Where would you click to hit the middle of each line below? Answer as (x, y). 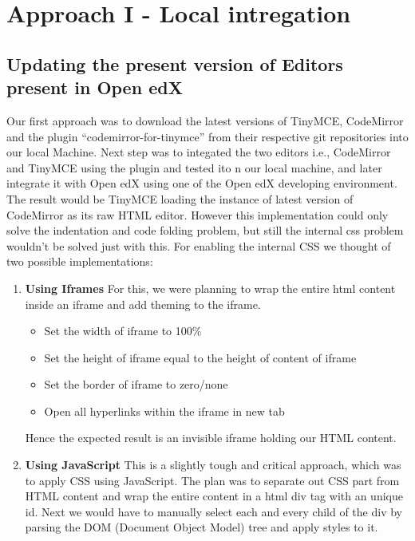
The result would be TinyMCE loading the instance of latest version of (180, 198)
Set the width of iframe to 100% (123, 331)
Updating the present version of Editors (175, 63)
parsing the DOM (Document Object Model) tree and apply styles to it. (202, 527)
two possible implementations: (80, 261)
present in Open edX (95, 87)
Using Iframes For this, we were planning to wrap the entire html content (210, 288)
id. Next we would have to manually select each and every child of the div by (213, 511)
